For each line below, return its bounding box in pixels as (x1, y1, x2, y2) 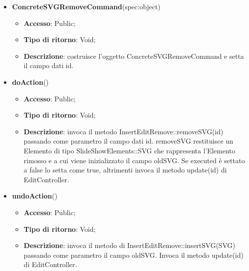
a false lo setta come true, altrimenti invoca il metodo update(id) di (23, 165, 227, 175)
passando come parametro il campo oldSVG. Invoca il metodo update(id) (23, 249, 244, 260)
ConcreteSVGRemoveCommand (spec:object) (12, 1, 160, 11)
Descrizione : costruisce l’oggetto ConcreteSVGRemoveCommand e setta (23, 50, 244, 61)
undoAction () (12, 191, 58, 201)
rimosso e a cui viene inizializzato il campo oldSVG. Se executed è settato (23, 155, 245, 165)
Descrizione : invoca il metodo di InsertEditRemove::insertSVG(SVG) (23, 240, 235, 250)
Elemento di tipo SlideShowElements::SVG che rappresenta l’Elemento (23, 145, 235, 155)
